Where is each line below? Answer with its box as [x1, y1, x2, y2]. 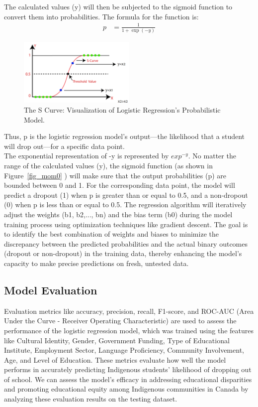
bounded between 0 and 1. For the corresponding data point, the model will [4, 180, 235, 190]
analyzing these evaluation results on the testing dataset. [4, 394, 177, 404]
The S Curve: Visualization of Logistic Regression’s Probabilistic [24, 105, 221, 115]
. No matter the [188, 150, 236, 161]
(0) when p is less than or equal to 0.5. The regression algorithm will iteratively [4, 199, 247, 210]
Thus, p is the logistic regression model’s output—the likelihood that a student [4, 131, 245, 141]
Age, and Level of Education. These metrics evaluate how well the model [4, 354, 226, 365]
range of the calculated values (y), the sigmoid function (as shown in [4, 160, 213, 170]
